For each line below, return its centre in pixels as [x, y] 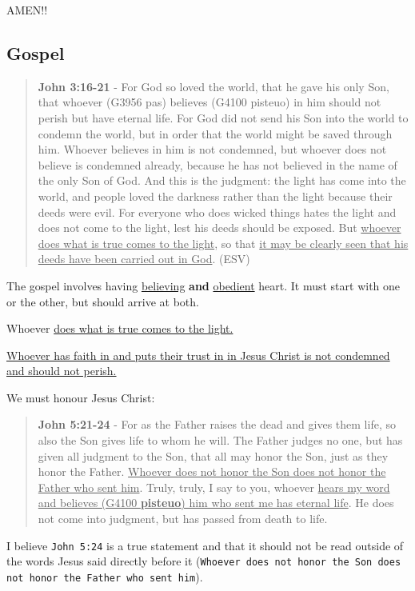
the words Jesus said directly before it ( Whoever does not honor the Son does [204, 561]
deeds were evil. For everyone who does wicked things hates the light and [217, 212]
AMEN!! [27, 10]
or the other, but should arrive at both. [103, 301]
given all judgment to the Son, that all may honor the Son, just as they [213, 455]
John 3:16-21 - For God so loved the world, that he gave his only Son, [213, 86]
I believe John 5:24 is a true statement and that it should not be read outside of [205, 545]
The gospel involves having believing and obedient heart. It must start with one [204, 285]
